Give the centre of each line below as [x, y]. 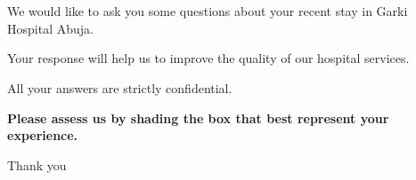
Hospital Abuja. [50, 28]
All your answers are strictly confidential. [120, 87]
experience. [43, 135]
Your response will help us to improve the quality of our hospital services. [208, 58]
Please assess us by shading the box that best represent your [198, 117]
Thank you [37, 164]
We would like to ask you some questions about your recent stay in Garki [208, 11]
